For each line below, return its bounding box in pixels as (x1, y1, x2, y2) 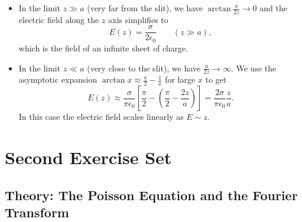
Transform (5, 203, 69, 221)
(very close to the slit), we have (87, 61, 201, 74)
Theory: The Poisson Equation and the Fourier (5, 185, 298, 204)
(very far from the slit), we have (87, 2, 203, 14)
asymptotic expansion (18, 73, 98, 86)
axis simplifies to (108, 13, 168, 25)
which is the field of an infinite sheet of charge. (18, 41, 189, 54)
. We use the (230, 61, 277, 74)
